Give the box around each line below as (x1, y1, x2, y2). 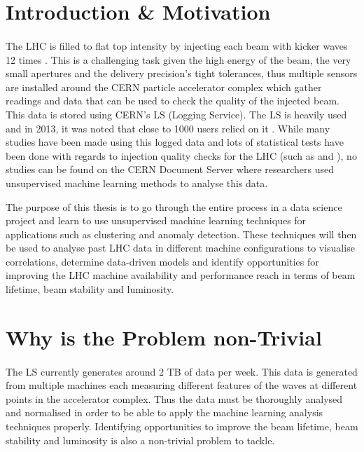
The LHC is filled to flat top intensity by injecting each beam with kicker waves (6, 38, 348, 53)
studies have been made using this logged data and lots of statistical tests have (6, 135, 344, 149)
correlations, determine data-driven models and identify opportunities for (6, 254, 319, 268)
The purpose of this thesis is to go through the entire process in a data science (6, 199, 342, 214)
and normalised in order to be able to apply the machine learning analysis (6, 405, 323, 420)
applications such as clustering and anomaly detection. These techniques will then (6, 226, 357, 241)
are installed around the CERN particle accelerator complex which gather (6, 79, 322, 94)
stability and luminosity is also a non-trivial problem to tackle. (6, 432, 275, 447)
